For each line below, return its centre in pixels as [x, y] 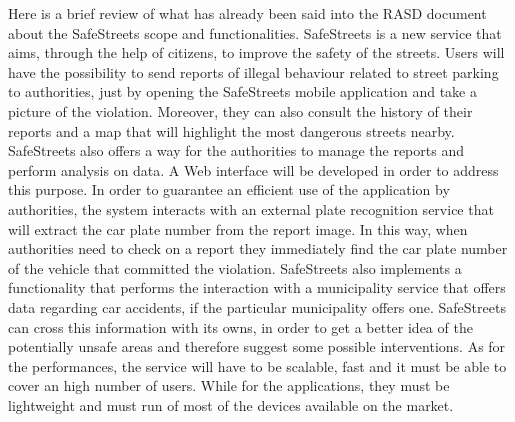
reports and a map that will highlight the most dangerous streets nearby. [231, 130]
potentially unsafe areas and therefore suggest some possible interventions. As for [257, 346]
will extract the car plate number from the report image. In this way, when [238, 228]
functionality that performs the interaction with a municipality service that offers [257, 287]
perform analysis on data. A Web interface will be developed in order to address [253, 169]
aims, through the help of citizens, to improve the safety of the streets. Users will [256, 52]
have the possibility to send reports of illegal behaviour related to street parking [253, 71]
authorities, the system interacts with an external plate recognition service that [251, 208]
